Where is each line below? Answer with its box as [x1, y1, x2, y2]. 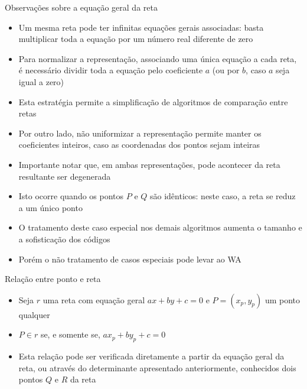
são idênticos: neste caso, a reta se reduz [150, 190, 296, 202]
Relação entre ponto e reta [5, 273, 101, 285]
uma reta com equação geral [43, 293, 145, 306]
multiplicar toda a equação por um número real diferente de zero [18, 33, 253, 45]
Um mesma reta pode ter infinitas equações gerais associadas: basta [18, 21, 264, 33]
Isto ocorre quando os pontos [18, 190, 124, 202]
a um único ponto [18, 201, 83, 213]
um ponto [264, 293, 301, 306]
